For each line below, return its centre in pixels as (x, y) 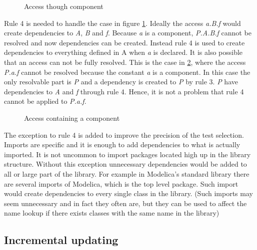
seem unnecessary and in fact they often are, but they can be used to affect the (125, 203)
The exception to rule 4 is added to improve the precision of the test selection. (124, 134)
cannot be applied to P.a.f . (45, 101)
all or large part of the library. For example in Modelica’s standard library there (127, 173)
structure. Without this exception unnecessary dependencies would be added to (125, 164)
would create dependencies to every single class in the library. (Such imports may (128, 193)
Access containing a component (72, 118)
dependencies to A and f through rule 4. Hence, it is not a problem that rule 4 (124, 91)
